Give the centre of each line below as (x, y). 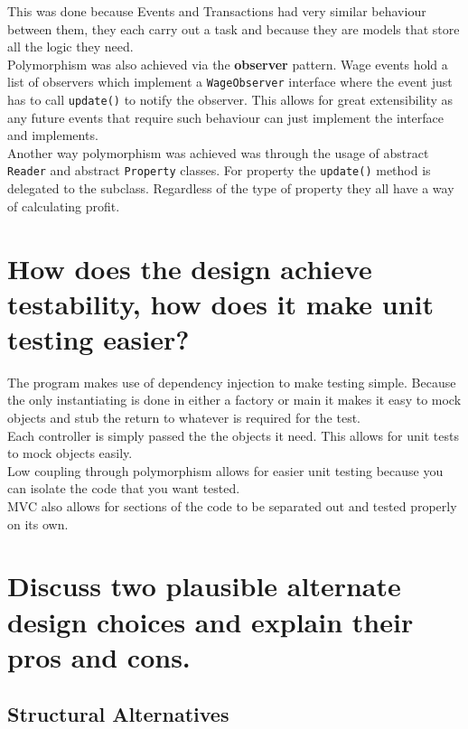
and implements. (53, 135)
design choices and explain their (211, 621)
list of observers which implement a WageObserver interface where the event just (230, 82)
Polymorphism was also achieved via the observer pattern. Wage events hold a (228, 64)
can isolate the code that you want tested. (124, 488)
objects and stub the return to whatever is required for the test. (184, 417)
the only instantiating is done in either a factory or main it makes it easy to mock (234, 400)
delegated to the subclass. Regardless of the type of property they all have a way (231, 188)
